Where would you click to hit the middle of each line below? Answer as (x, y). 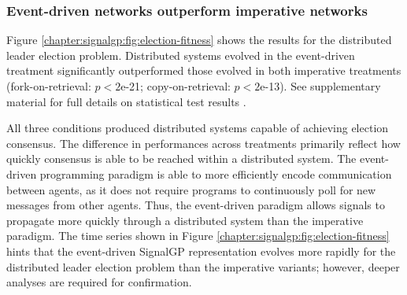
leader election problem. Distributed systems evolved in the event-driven (181, 55)
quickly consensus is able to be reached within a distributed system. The (181, 159)
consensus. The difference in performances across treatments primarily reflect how (203, 143)
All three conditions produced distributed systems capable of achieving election (198, 128)
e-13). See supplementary (320, 86)
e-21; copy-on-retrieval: (176, 86)
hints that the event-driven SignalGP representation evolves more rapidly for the (201, 251)
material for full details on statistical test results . (126, 101)
